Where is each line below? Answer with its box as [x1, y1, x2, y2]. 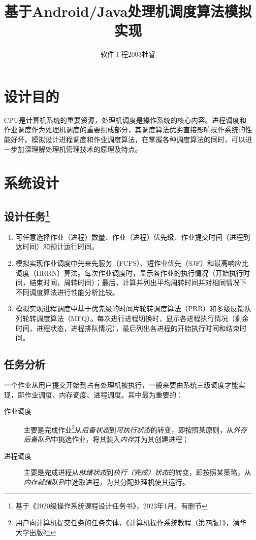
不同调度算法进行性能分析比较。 [15, 287, 119, 297]
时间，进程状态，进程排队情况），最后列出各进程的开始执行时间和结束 [15, 323, 240, 333]
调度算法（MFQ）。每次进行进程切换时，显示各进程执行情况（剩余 [36, 313, 249, 323]
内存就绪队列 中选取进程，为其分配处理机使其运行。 [24, 476, 189, 487]
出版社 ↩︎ [29, 527, 56, 537]
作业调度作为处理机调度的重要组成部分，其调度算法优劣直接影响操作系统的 [4, 124, 245, 135]
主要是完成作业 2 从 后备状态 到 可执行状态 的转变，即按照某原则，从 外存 [24, 423, 247, 434]
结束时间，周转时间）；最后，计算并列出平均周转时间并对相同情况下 [29, 277, 247, 288]
